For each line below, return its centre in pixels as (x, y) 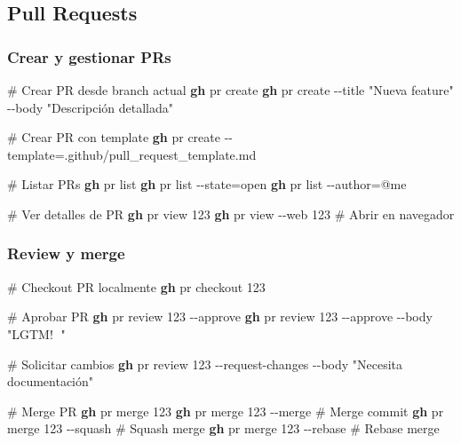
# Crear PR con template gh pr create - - (120, 137)
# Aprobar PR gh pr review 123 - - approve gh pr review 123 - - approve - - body (220, 316)
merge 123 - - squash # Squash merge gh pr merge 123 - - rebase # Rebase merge (223, 428)
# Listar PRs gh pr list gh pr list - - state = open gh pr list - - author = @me (207, 184)
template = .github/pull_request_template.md (132, 154)
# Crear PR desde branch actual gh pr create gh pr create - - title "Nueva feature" (230, 90)
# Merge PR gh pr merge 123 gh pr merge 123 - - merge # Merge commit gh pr (226, 411)
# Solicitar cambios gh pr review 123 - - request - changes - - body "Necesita (205, 364)
